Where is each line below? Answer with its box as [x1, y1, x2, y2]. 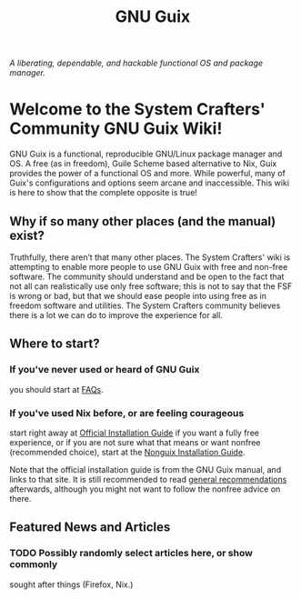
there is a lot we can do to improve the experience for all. [9, 309, 223, 320]
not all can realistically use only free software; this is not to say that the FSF [9, 280, 293, 292]
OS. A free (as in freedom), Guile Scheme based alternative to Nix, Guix [9, 158, 277, 169]
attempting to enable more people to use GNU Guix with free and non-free [9, 261, 288, 272]
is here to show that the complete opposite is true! [9, 187, 198, 198]
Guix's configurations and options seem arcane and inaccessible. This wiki [9, 177, 289, 188]
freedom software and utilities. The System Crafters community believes [9, 300, 281, 311]
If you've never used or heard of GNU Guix [9, 364, 200, 376]
